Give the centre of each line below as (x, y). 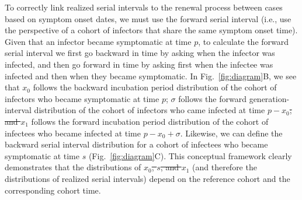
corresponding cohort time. (53, 190)
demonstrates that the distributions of (73, 167)
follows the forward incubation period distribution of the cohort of (150, 121)
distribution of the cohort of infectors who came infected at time (150, 110)
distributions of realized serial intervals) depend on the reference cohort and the (147, 178)
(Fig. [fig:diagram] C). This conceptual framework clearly (190, 155)
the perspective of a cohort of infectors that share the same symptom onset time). (151, 30)
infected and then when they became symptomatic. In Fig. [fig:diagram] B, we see (151, 76)
